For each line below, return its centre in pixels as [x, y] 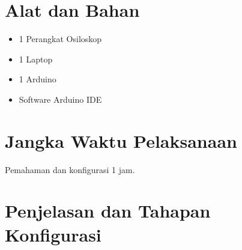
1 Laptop [36, 59]
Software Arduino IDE [60, 99]
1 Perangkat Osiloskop [60, 39]
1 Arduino [38, 79]
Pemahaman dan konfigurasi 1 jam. [70, 169]
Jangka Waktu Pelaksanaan [121, 140]
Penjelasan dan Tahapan [108, 211]
